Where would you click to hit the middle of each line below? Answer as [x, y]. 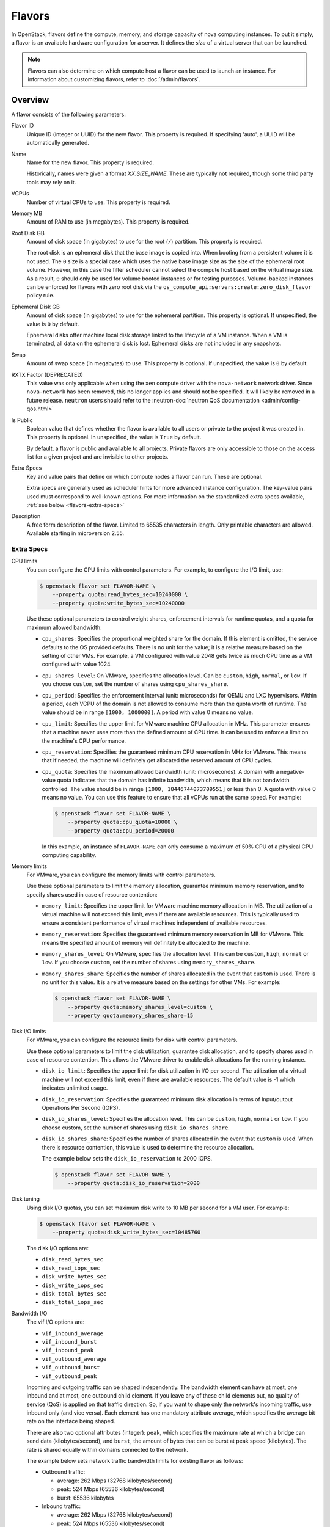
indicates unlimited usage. [75, 1088]
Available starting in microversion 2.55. [75, 533]
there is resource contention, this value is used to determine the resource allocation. [148, 1147]
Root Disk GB [28, 233]
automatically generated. [58, 143]
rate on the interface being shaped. [71, 1421]
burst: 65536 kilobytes [86, 1498]
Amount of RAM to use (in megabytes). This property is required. [108, 222]
